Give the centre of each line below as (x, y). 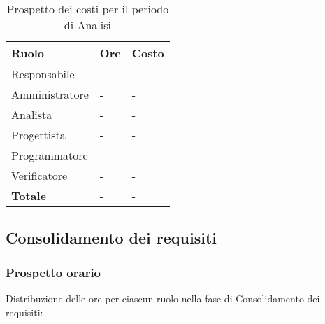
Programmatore (50, 155)
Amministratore (50, 94)
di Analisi (88, 25)
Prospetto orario (53, 272)
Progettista (38, 135)
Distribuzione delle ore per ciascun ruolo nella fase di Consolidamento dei (163, 298)
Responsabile (43, 74)
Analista (32, 114)
